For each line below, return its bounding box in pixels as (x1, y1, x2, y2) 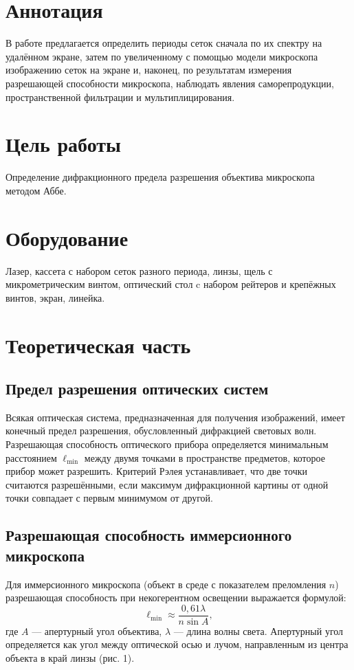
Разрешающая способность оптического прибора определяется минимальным (5, 437, 329, 451)
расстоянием (5, 450, 57, 465)
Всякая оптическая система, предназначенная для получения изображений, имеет (5, 410, 345, 424)
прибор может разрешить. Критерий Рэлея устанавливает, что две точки (5, 464, 307, 478)
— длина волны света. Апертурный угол (173, 623, 344, 638)
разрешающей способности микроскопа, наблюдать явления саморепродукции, (5, 76, 334, 90)
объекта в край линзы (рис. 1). (5, 651, 135, 665)
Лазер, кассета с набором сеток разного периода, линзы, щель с (5, 263, 273, 278)
